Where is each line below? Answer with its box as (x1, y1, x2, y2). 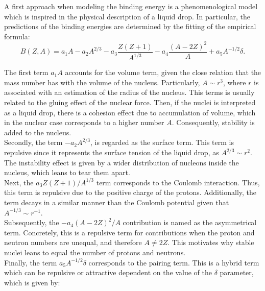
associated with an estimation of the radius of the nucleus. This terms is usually (4, 87, 255, 98)
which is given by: (4, 277, 60, 287)
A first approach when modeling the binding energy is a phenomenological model (4, 1, 258, 11)
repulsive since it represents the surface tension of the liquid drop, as (4, 147, 219, 158)
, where (223, 77, 246, 87)
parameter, (220, 267, 254, 278)
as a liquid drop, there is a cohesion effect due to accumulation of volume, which (4, 107, 256, 117)
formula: (4, 31, 30, 41)
